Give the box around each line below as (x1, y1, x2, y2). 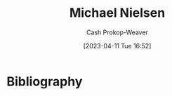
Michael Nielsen (69, 5, 166, 21)
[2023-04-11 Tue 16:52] (83, 41, 152, 50)
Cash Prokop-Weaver (86, 28, 149, 36)
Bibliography (6, 74, 83, 89)
